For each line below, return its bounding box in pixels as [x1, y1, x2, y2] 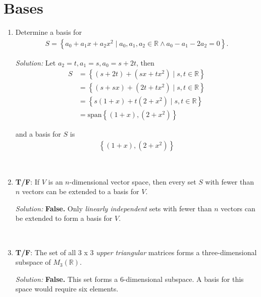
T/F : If [15, 176, 40, 187]
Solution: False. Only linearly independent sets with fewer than [15, 203, 212, 213]
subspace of [15, 257, 51, 267]
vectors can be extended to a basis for [22, 186, 139, 197]
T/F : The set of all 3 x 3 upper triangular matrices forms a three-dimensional [15, 247, 257, 257]
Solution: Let [15, 57, 56, 68]
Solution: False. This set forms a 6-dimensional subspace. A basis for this [15, 273, 244, 284]
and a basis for [15, 129, 61, 139]
